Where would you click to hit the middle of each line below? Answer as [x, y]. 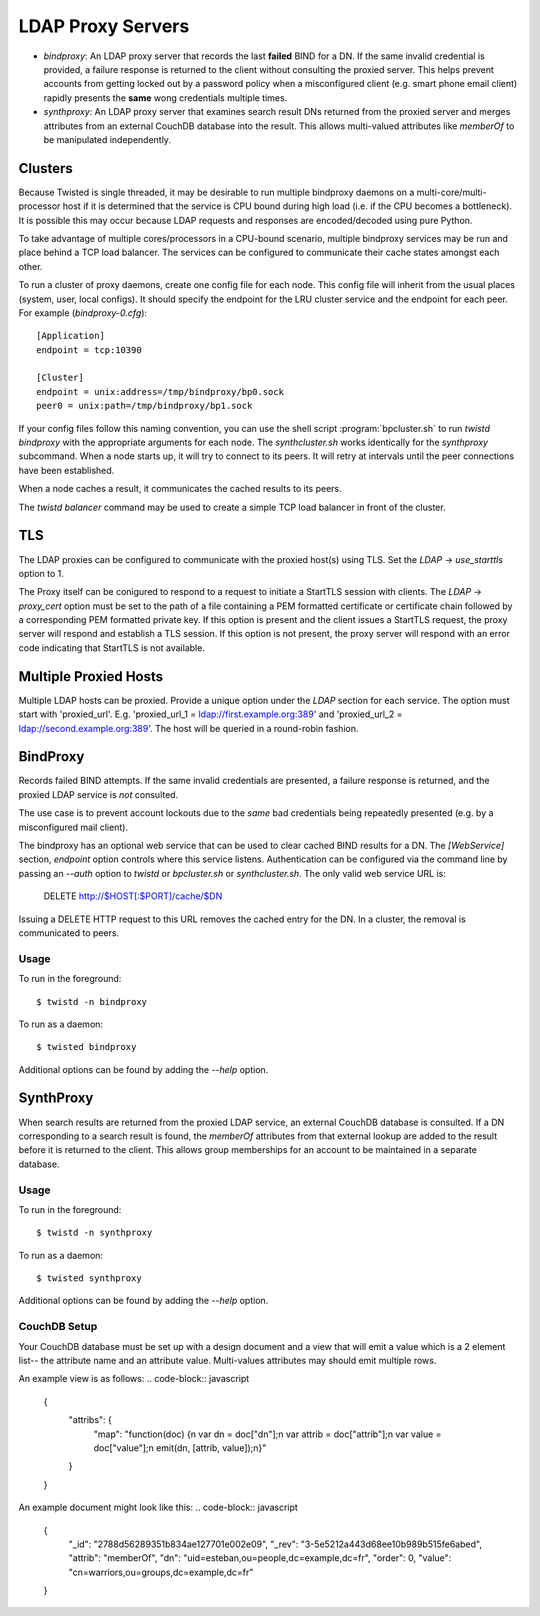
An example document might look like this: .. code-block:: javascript [158, 1507]
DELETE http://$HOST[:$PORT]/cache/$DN [133, 896]
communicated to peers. [69, 932]
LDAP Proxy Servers [104, 26]
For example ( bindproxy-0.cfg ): [83, 312]
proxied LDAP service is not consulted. [98, 794]
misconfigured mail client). [73, 827]
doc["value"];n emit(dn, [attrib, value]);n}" [180, 1447]
